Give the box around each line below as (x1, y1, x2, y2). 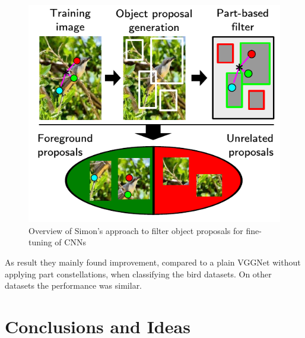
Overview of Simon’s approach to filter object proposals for (28, 224, 243, 236)
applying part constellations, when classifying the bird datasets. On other (5, 267, 272, 280)
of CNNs (55, 236, 86, 248)
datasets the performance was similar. (5, 279, 142, 292)
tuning (28, 236, 52, 248)
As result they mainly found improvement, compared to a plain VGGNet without (5, 256, 301, 268)
